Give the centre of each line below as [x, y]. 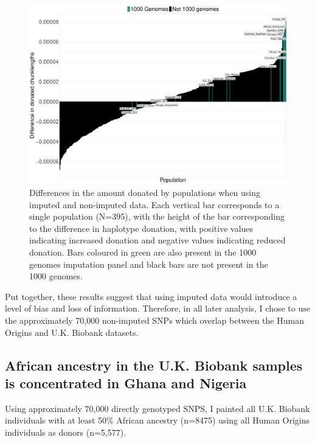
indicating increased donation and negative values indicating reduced [157, 240]
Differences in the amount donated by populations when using [145, 192]
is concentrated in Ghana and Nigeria [126, 382]
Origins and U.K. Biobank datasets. [72, 332]
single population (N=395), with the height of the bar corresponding [157, 216]
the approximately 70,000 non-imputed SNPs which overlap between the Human [154, 320]
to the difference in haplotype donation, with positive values [141, 228]
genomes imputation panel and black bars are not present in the [149, 264]
